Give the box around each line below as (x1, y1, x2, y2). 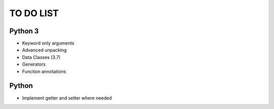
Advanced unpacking (22, 47, 67, 53)
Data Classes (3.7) (22, 54, 61, 60)
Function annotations (22, 68, 66, 74)
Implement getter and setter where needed (22, 95, 112, 101)
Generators (22, 61, 46, 68)
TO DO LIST (9, 8, 59, 19)
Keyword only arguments (22, 40, 75, 46)
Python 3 (9, 27, 39, 35)
